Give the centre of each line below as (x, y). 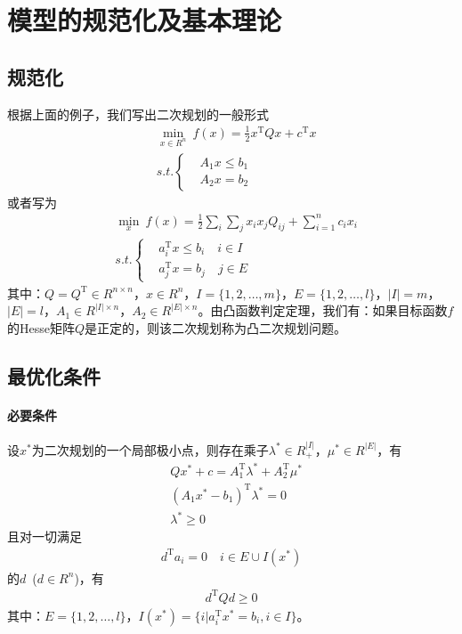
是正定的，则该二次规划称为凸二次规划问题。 (216, 327)
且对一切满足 (45, 536)
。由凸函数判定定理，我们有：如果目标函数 (323, 310)
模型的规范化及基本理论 (145, 20)
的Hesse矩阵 (41, 327)
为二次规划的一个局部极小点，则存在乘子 (150, 449)
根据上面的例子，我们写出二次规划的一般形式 (138, 114)
